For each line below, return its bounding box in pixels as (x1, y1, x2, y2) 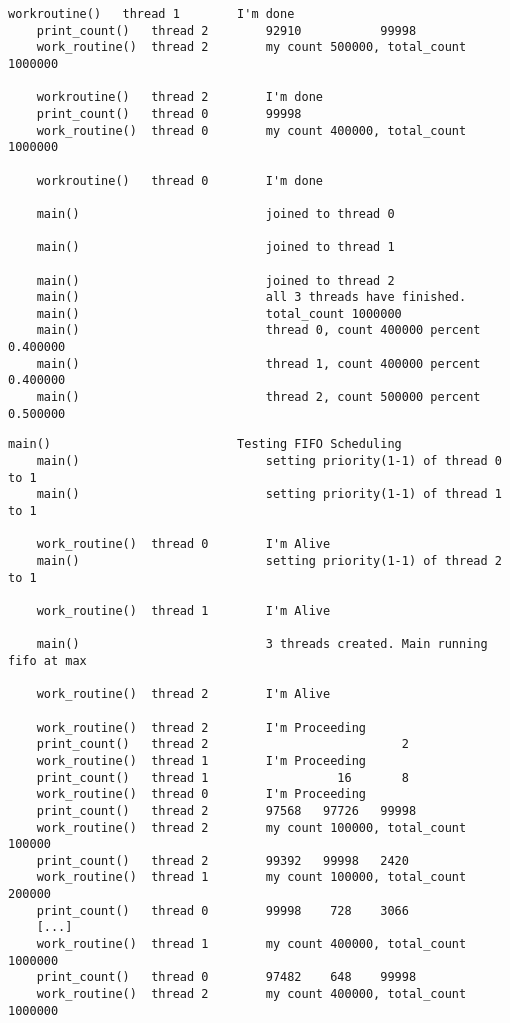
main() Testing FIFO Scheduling (8, 437, 402, 452)
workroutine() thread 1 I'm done (8, 7, 295, 21)
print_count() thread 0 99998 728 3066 (36, 903, 409, 918)
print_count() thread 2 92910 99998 (36, 23, 417, 38)
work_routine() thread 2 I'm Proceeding (36, 720, 366, 735)
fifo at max (8, 653, 87, 668)
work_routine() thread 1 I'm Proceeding (36, 753, 366, 768)
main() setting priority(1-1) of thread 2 (36, 554, 502, 568)
